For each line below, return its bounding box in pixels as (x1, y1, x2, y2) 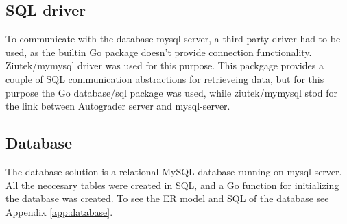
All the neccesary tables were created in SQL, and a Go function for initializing (5, 177, 339, 192)
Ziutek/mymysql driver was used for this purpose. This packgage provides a (5, 58, 324, 73)
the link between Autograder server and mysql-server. (5, 99, 230, 113)
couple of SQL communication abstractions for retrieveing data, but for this (5, 71, 324, 86)
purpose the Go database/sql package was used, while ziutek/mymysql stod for (5, 85, 338, 99)
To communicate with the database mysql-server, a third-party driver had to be (5, 32, 341, 46)
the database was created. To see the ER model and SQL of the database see (5, 191, 329, 206)
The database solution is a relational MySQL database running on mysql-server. (5, 164, 342, 178)
